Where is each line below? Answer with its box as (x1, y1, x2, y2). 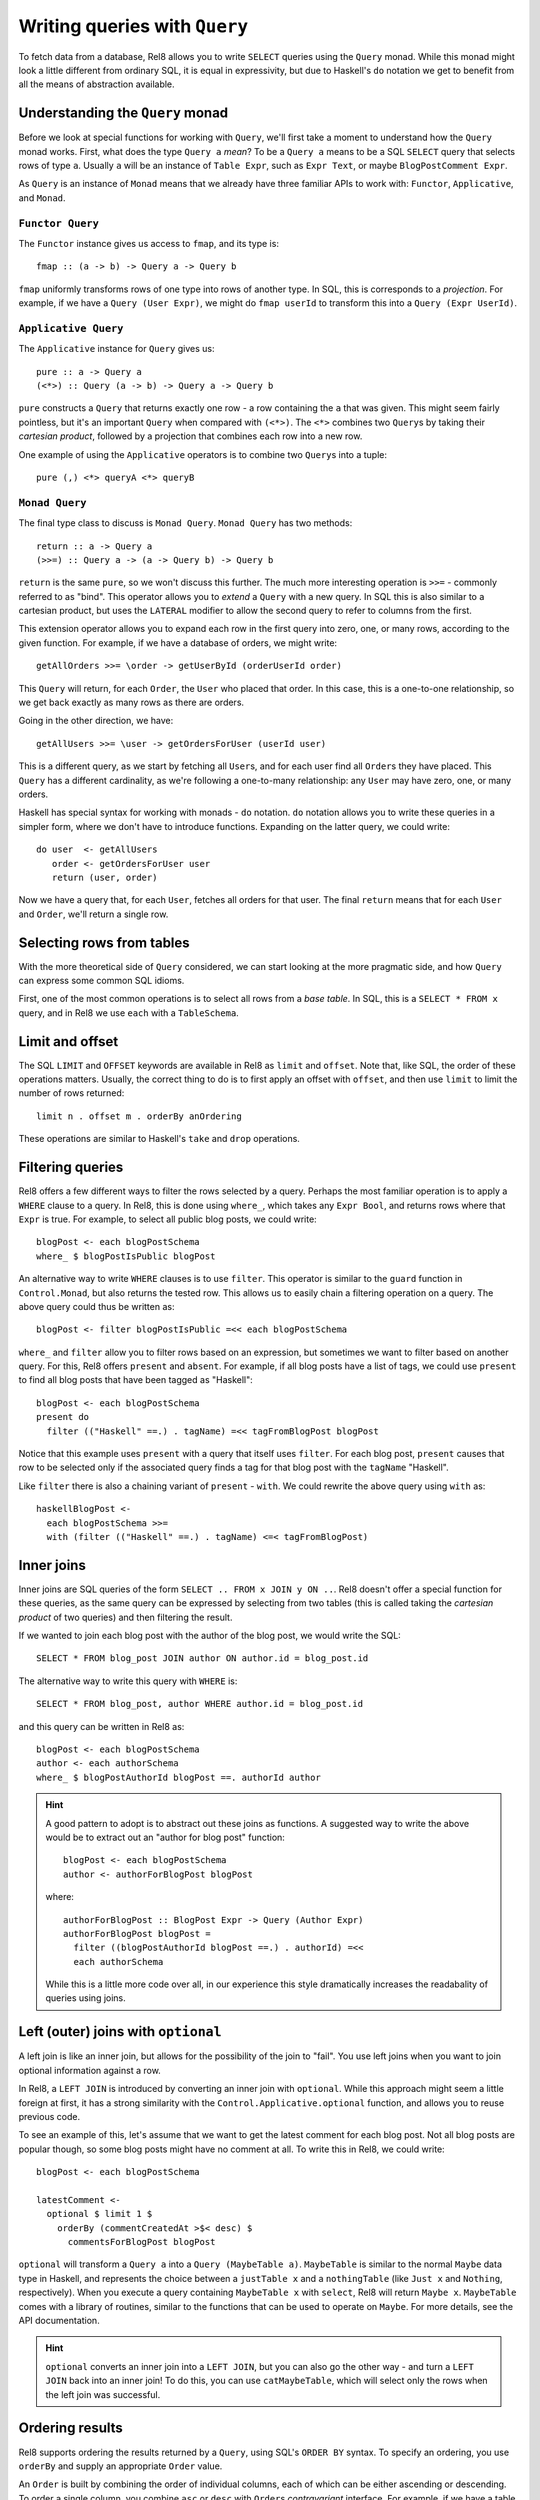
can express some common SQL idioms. (18, 975, 185, 987)
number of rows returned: (18, 1087, 125, 1099)
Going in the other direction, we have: (18, 715, 174, 727)
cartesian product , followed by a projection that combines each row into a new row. (18, 430, 363, 442)
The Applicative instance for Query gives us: (18, 343, 215, 355)
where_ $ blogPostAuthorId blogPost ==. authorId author (36, 1771, 322, 1783)
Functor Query (18, 216, 100, 230)
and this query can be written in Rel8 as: (18, 1720, 185, 1732)
